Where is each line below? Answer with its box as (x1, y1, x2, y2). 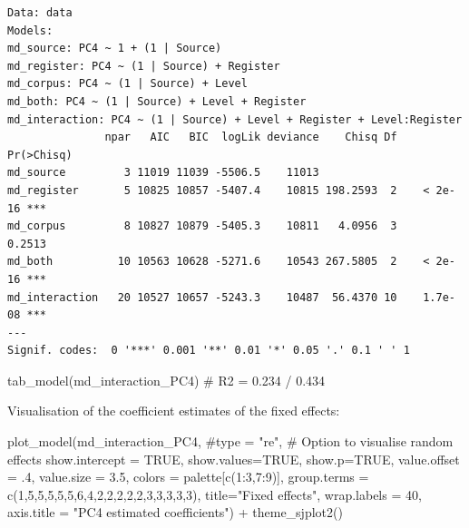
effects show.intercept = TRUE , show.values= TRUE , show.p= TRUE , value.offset (7, 449, 460, 468)
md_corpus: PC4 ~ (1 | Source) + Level (7, 77, 248, 91)
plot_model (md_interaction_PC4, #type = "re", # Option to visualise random (7, 432, 454, 451)
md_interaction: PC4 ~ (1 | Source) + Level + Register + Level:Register (7, 112, 463, 126)
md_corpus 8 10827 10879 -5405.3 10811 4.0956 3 (7, 220, 397, 233)
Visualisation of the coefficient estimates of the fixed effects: (7, 401, 340, 420)
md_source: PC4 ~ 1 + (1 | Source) (7, 42, 222, 55)
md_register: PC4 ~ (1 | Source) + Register (7, 59, 280, 73)
